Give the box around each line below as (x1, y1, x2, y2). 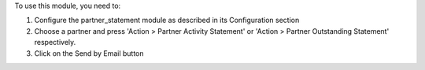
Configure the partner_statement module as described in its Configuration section (34, 16, 300, 25)
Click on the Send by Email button (34, 48, 145, 58)
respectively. (34, 38, 76, 47)
